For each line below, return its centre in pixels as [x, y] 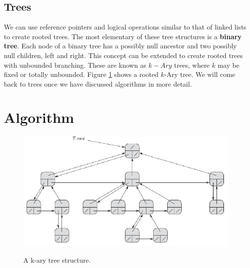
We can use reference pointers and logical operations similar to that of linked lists [125, 27]
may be [228, 65]
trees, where [192, 65]
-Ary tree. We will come [200, 74]
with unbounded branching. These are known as [75, 65]
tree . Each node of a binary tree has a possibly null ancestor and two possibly [120, 46]
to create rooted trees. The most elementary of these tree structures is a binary [123, 36]
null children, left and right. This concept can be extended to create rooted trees [124, 55]
